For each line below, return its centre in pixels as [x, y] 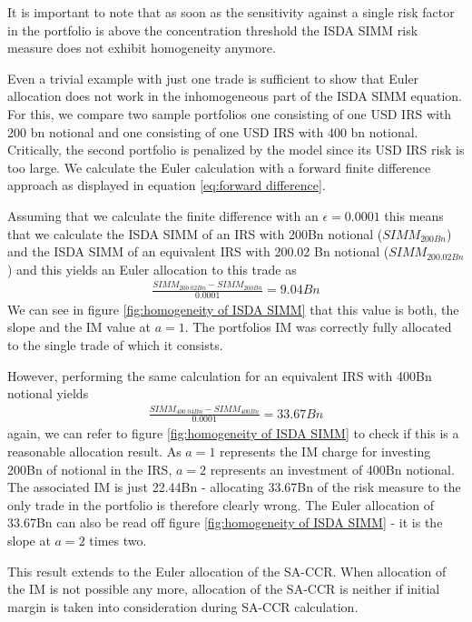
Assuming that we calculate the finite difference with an [163, 215]
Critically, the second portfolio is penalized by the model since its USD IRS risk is [236, 150]
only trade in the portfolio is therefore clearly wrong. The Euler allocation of [221, 504]
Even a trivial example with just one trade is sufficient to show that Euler [213, 78]
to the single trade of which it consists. [115, 345]
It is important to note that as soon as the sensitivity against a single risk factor [231, 12]
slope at [29, 540]
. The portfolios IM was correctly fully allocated [318, 327]
